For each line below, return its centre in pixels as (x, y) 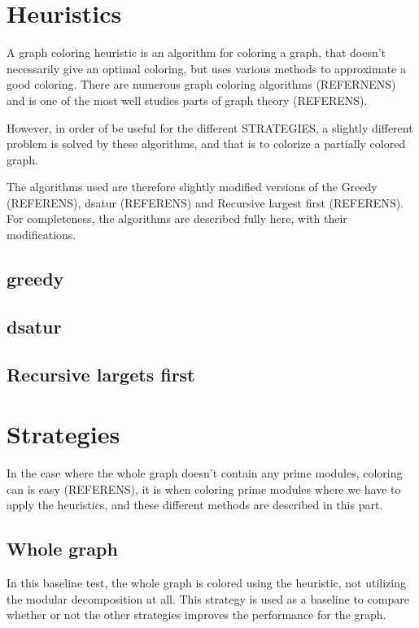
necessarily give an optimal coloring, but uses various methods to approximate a (206, 68)
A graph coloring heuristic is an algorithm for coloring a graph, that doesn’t (196, 52)
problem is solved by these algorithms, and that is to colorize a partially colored (206, 144)
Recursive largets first (101, 374)
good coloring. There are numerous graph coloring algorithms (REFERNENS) (201, 84)
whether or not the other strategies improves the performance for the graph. (196, 615)
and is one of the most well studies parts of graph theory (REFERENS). (187, 100)
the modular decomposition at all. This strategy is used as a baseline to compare (208, 598)
